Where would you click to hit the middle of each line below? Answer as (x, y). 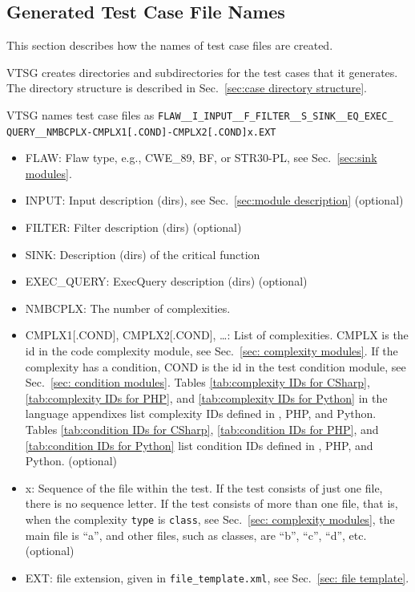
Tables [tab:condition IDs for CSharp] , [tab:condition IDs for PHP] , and (202, 430)
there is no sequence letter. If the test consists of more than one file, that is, (212, 503)
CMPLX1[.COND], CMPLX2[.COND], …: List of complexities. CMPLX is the (217, 335)
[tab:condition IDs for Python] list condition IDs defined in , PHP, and (199, 445)
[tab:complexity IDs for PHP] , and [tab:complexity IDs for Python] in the (206, 397)
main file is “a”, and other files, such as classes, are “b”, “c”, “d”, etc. (196, 535)
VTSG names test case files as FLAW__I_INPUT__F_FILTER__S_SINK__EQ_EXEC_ (200, 114)
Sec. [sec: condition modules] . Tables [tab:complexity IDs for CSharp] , (197, 382)
